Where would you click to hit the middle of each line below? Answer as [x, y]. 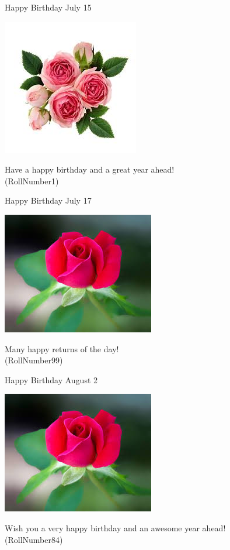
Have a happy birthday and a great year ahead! [90, 169]
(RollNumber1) [32, 181]
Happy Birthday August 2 [51, 379]
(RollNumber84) [34, 539]
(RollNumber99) [34, 360]
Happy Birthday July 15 [48, 7]
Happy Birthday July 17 [48, 200]
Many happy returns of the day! [62, 348]
